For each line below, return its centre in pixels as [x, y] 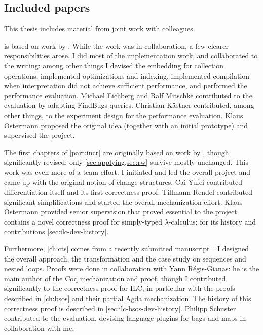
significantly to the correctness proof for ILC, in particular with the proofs [120, 288]
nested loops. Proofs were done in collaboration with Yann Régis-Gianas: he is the [132, 268]
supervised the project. [40, 135]
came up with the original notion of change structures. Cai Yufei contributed [123, 182]
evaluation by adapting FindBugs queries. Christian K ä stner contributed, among [129, 105]
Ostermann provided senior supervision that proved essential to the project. [122, 212]
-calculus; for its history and [212, 221]
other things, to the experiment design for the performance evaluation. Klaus [124, 115]
